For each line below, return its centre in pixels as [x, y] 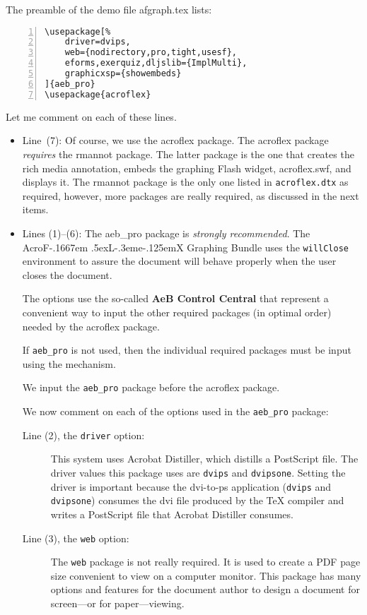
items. [35, 209]
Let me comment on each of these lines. [91, 116]
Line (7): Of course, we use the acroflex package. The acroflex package [175, 140]
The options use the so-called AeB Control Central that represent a [175, 298]
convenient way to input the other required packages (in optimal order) [177, 312]
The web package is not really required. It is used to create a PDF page [205, 562]
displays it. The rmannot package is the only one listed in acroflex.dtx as [185, 182]
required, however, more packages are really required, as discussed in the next [191, 195]
